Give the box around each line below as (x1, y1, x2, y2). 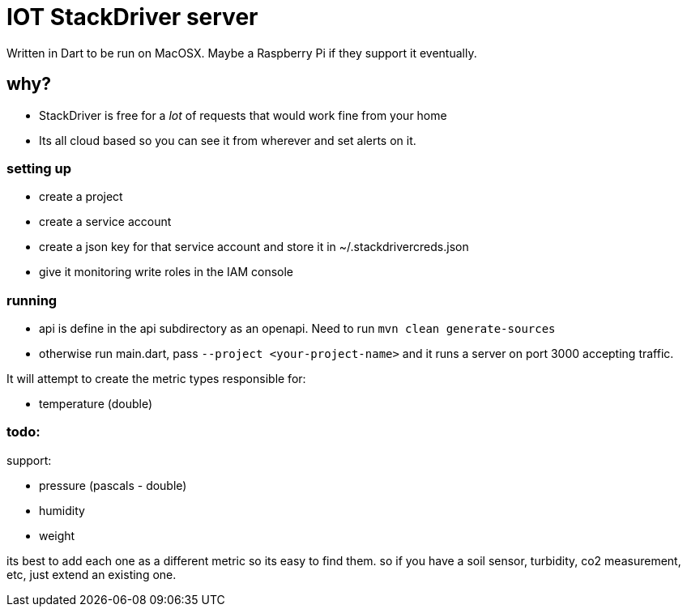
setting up (6, 160, 72, 177)
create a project (39, 189, 123, 204)
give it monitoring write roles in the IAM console (39, 265, 294, 279)
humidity (39, 503, 85, 517)
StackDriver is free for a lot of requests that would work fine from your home (39, 108, 447, 122)
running (6, 292, 58, 309)
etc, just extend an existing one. (6, 567, 177, 581)
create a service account (39, 215, 172, 229)
